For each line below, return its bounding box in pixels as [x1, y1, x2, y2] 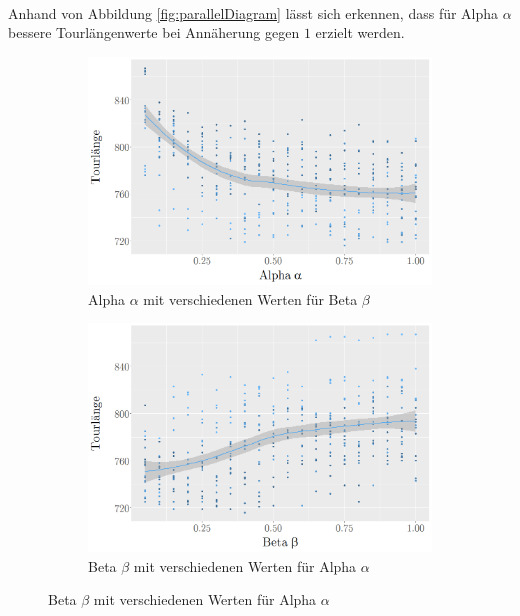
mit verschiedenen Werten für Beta [143, 288, 358, 309]
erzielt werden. [315, 22, 405, 43]
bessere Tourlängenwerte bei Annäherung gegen [8, 22, 300, 43]
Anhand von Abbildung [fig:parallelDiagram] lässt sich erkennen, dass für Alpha [8, 2, 499, 23]
